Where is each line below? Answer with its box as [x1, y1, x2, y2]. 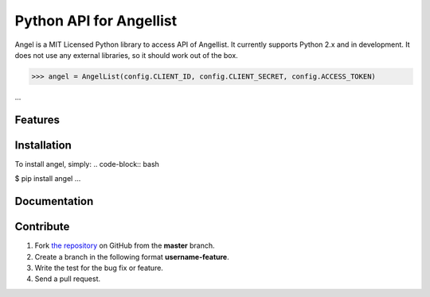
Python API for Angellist [14, 12, 178, 29]
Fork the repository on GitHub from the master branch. [34, 241, 215, 250]
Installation [14, 138, 72, 152]
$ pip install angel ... [14, 174, 81, 183]
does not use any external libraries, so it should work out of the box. [14, 50, 238, 60]
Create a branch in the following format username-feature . [34, 252, 230, 261]
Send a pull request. [34, 274, 101, 283]
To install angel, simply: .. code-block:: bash [14, 159, 159, 168]
